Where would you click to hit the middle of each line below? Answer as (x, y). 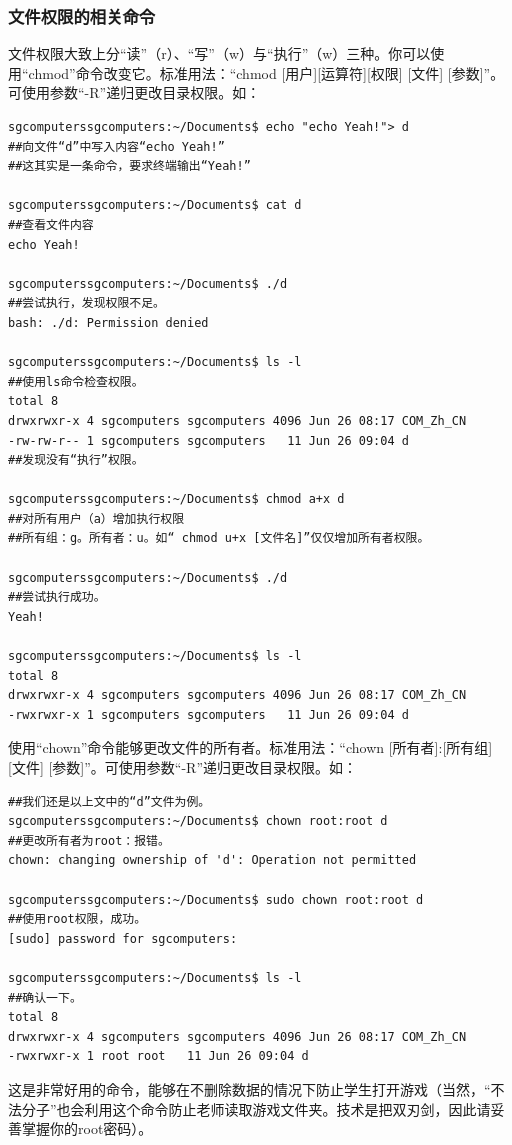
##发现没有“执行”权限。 (76, 460)
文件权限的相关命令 (82, 15)
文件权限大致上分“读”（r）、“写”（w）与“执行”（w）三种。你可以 (219, 53)
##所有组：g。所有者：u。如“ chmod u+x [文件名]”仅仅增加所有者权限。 (219, 538)
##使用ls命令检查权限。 (76, 381)
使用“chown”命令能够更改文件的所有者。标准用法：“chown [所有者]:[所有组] (250, 747)
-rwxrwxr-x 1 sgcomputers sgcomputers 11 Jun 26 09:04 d (208, 714)
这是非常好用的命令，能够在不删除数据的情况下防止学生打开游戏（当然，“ (249, 1088)
